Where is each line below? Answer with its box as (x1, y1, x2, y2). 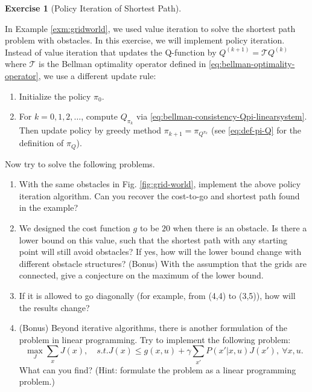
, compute (81, 110, 118, 123)
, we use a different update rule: (38, 69, 156, 82)
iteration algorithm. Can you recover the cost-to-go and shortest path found (19, 189, 300, 202)
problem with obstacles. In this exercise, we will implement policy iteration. (5, 34, 285, 47)
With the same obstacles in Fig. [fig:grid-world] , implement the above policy (19, 178, 301, 190)
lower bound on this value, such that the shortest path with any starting (19, 233, 288, 246)
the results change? (19, 301, 90, 313)
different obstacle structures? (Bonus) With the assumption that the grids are (19, 257, 307, 269)
